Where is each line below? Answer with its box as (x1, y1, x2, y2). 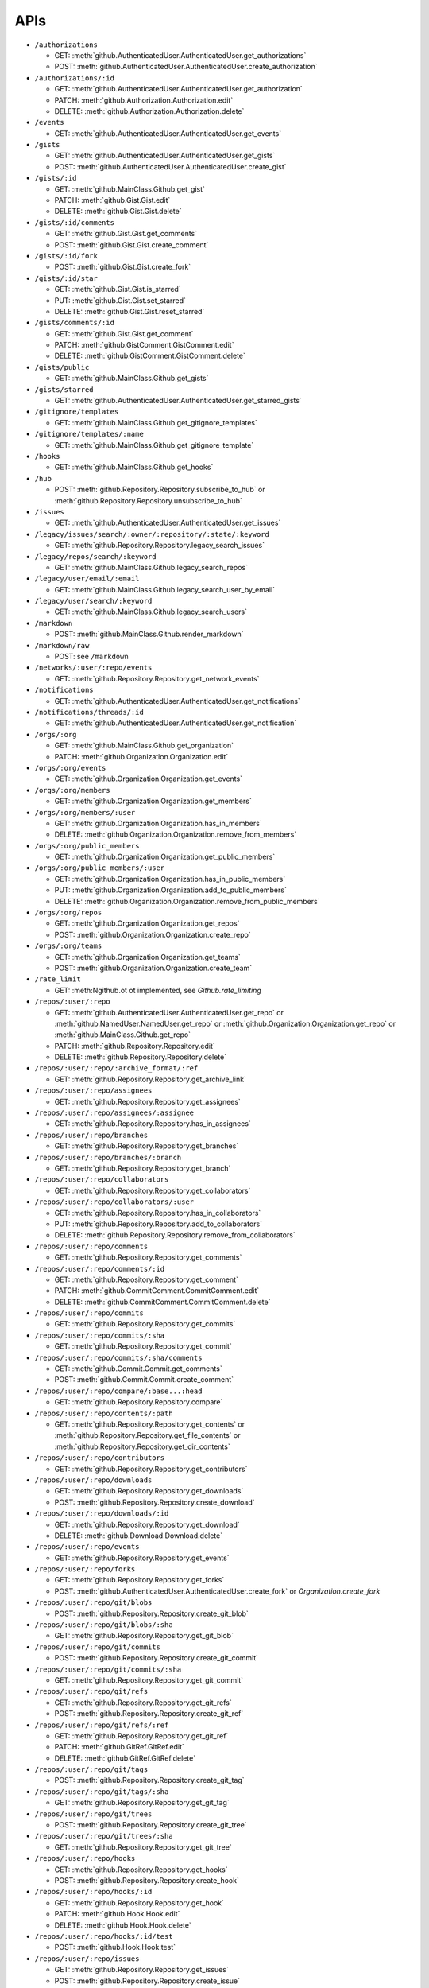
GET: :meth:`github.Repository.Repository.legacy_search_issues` (54, 541, 265, 550)
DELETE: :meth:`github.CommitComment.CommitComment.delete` (54, 1297, 271, 1307)
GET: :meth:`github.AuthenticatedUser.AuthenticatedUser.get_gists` (54, 151, 276, 161)
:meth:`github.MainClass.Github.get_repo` (54, 1030, 191, 1039)
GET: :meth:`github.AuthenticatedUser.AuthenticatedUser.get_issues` (54, 518, 281, 528)
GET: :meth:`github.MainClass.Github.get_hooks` (54, 462, 214, 472)
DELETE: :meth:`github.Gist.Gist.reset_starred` (54, 306, 205, 316)
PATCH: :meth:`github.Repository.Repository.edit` (54, 1041, 216, 1050)
